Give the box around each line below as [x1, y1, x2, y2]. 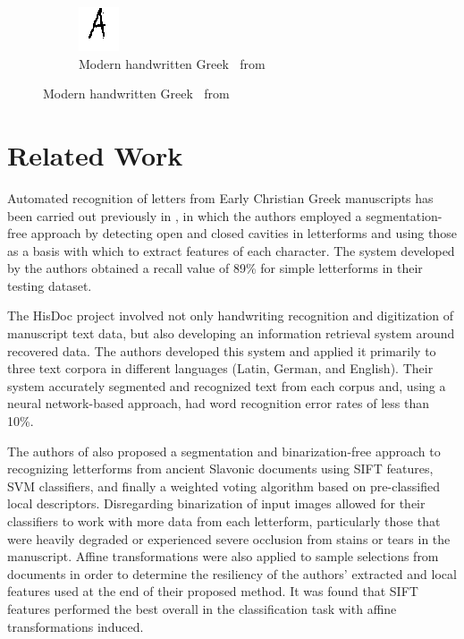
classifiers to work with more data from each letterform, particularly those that [7, 512, 441, 530]
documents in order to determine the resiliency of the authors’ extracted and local [7, 564, 457, 583]
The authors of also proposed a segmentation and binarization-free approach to [7, 441, 441, 460]
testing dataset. [7, 276, 92, 294]
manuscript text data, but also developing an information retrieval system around [7, 324, 455, 343]
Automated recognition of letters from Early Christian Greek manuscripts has [7, 188, 434, 207]
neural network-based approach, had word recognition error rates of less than [7, 394, 430, 413]
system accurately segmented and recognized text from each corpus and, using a [7, 376, 446, 395]
